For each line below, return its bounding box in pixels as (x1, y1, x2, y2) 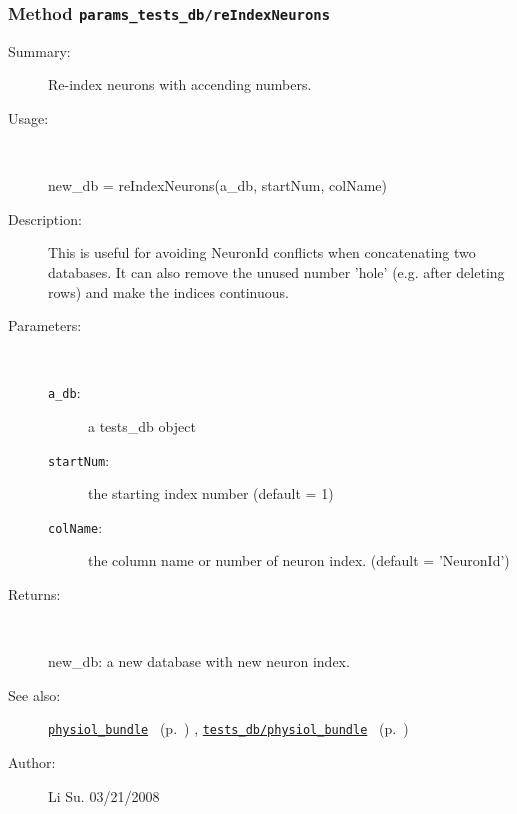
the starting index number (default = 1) (88, 483, 334, 504)
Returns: (8, 584, 61, 605)
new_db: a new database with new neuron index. (48, 651, 350, 672)
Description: (8, 208, 82, 229)
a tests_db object (88, 415, 196, 436)
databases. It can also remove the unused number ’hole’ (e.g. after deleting (48, 261, 505, 282)
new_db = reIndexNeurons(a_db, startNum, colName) (48, 175, 388, 196)
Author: (8, 752, 56, 773)
